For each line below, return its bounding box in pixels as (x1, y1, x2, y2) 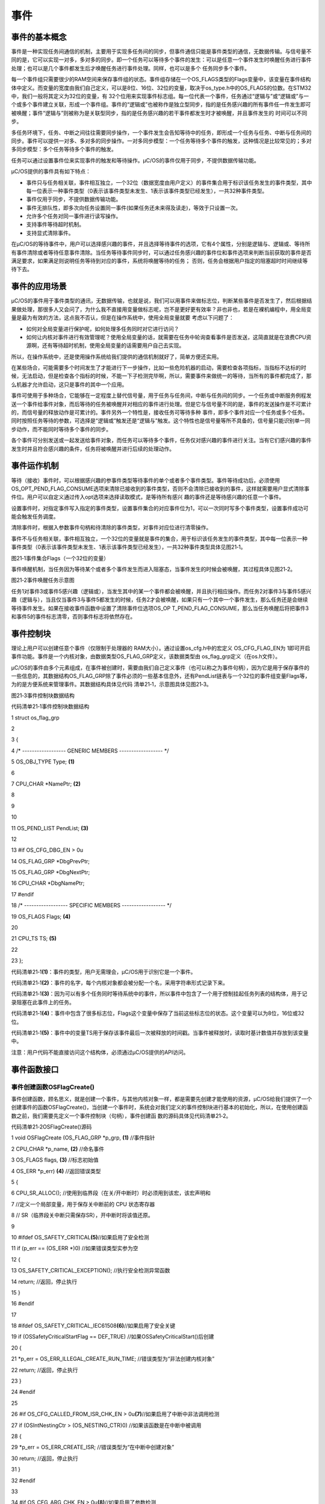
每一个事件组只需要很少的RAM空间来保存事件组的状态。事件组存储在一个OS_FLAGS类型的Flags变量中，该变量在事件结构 (11, 76, 311, 83)
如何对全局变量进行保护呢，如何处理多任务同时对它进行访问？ (26, 325, 179, 332)
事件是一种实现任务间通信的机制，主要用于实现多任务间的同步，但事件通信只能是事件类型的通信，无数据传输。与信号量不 (11, 48, 312, 55)
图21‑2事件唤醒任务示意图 (11, 576, 75, 584)
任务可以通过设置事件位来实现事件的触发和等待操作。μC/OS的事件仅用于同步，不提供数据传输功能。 (11, 156, 260, 164)
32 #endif (11, 1477, 36, 1484)
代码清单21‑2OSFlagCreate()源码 (11, 1123, 92, 1130)
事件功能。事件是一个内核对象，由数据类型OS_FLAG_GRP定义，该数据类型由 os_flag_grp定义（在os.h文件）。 (11, 653, 281, 660)
